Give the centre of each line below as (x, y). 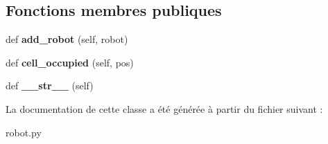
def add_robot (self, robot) (67, 39)
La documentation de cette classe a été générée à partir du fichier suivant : (164, 108)
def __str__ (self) (50, 85)
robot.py (24, 132)
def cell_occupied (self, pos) (70, 62)
